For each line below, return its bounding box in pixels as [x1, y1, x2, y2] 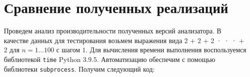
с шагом [56, 45, 80, 55]
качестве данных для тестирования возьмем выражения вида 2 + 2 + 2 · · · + [4, 35, 245, 45]
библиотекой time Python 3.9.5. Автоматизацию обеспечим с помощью [4, 54, 216, 64]
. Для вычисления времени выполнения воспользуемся [85, 45, 247, 55]
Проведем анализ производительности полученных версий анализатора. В [4, 26, 221, 36]
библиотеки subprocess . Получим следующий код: [4, 63, 155, 74]
